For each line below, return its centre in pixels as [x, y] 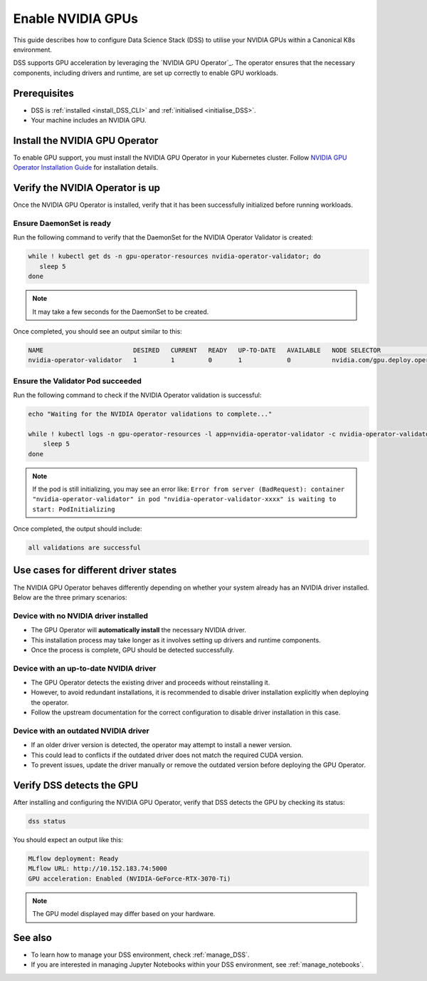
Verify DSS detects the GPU [76, 785]
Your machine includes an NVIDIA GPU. [89, 120]
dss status [47, 821]
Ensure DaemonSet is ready [62, 223]
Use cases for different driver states [95, 570]
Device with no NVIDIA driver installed [81, 615]
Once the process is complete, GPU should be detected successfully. [133, 649]
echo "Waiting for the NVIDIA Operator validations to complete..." [150, 414]
